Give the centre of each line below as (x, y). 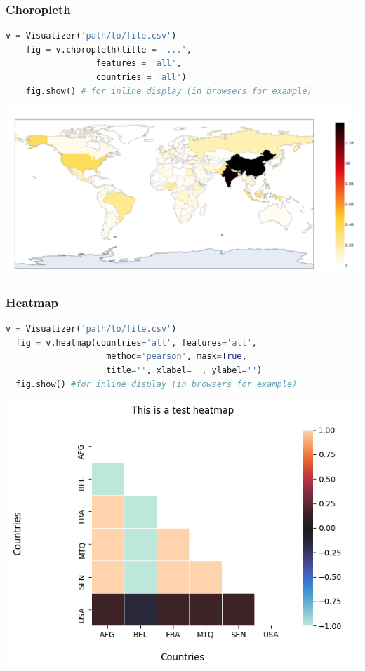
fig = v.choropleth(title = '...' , (108, 49)
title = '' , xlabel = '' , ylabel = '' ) (184, 370)
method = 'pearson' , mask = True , (177, 357)
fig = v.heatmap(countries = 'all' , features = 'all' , (137, 343)
